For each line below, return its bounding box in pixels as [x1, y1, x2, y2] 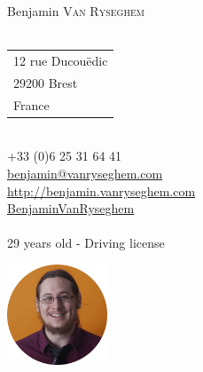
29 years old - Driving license [7, 233, 165, 252]
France [13, 95, 50, 114]
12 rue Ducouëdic [13, 51, 108, 69]
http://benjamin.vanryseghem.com [7, 181, 196, 200]
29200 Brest [13, 73, 78, 91]
